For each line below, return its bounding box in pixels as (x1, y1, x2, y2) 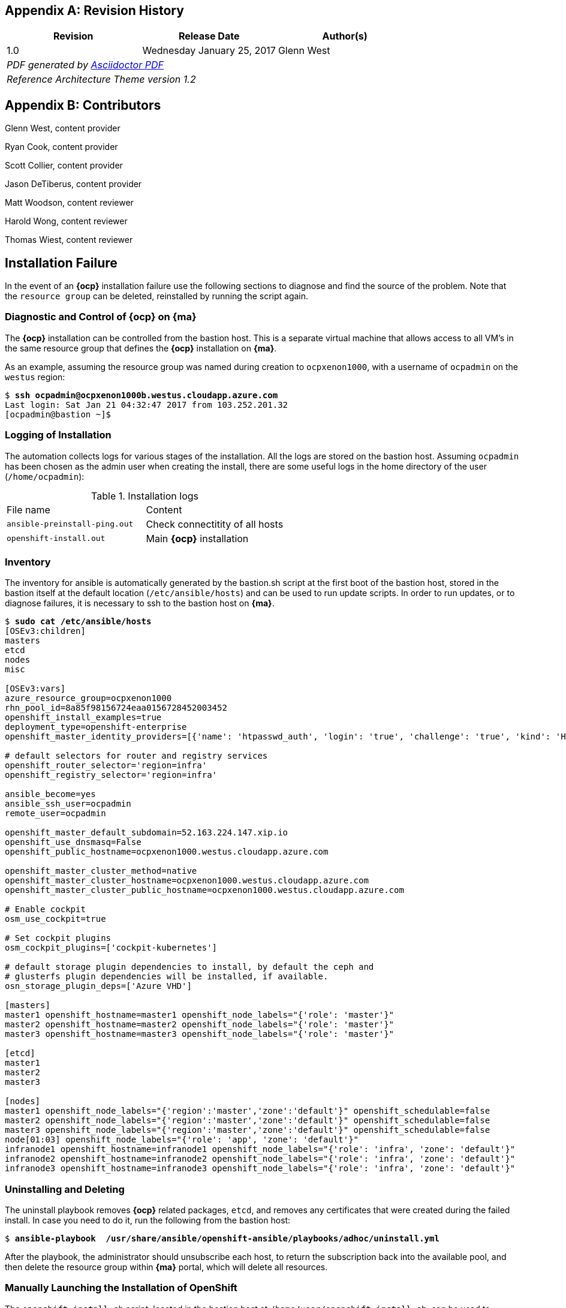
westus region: (5, 371, 65, 382)
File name (7, 503, 50, 516)
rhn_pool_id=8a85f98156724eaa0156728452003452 (5, 703, 227, 713)
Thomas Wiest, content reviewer (5, 234, 133, 245)
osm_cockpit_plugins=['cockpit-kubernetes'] (5, 943, 218, 953)
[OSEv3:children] (5, 626, 86, 636)
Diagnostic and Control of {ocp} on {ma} (5, 311, 197, 323)
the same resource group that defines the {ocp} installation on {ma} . (5, 342, 277, 353)
